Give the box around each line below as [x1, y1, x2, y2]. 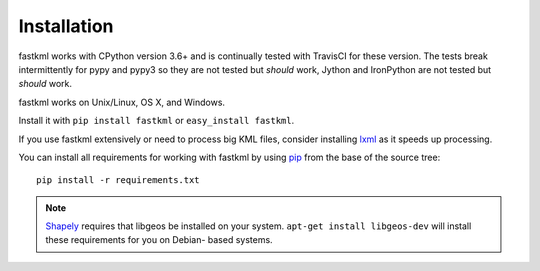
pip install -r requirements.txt [36, 175, 200, 186]
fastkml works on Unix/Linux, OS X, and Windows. [18, 96, 225, 108]
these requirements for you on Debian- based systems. [45, 234, 274, 246]
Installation [18, 15, 114, 37]
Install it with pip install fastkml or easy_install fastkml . [18, 115, 295, 127]
